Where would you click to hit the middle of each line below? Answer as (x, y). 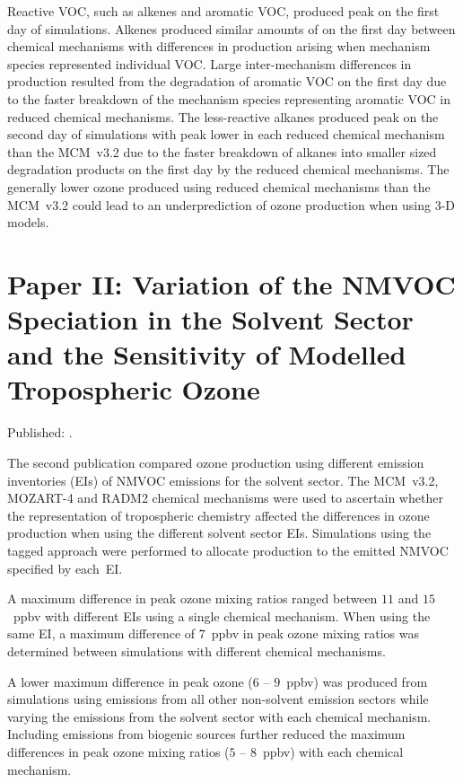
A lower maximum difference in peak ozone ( (130, 681)
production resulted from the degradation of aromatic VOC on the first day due (227, 81)
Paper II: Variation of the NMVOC (231, 283)
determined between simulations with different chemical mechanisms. (197, 650)
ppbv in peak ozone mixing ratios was (315, 633)
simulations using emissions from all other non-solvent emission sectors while (218, 699)
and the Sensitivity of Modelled (207, 354)
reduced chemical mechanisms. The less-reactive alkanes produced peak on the (223, 116)
